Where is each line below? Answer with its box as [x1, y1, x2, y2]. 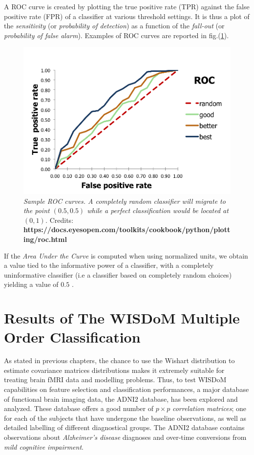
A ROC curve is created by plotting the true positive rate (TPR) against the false [4, 1, 250, 11]
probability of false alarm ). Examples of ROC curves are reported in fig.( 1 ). [4, 30, 229, 40]
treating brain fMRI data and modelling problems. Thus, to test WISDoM [4, 374, 227, 385]
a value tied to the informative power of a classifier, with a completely [4, 260, 214, 270]
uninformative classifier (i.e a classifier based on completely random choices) [4, 269, 232, 280]
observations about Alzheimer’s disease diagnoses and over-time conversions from [4, 432, 247, 442]
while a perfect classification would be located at [87, 205, 229, 216]
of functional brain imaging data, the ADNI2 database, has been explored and [4, 393, 238, 404]
